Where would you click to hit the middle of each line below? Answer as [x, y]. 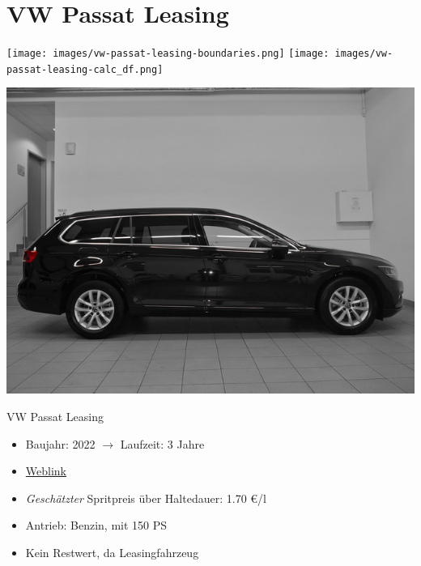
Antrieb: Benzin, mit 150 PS [96, 525]
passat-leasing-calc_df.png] [85, 69]
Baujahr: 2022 [60, 443]
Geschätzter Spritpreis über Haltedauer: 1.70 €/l [146, 498]
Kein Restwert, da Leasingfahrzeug [112, 552]
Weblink [46, 471]
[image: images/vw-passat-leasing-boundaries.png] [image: [168, 54]
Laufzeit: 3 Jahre [162, 443]
